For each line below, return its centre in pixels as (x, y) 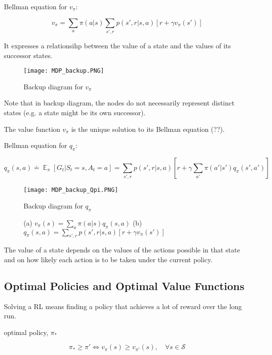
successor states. (28, 55)
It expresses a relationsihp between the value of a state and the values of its (117, 45)
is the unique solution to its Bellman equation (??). (148, 129)
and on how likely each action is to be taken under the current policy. (108, 259)
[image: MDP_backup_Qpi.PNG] (71, 190)
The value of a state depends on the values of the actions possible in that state (122, 250)
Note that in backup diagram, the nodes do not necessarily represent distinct (119, 103)
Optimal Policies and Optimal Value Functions (124, 285)
